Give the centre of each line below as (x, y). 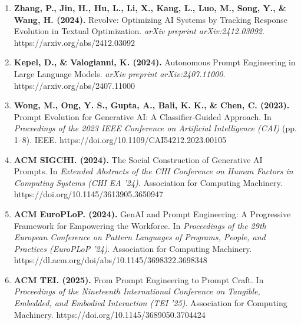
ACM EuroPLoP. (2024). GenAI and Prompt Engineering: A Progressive (152, 213)
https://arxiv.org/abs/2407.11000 (75, 85)
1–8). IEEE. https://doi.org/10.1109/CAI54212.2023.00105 (120, 139)
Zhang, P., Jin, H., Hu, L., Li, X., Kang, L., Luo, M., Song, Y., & (150, 8)
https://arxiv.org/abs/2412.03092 (75, 42)
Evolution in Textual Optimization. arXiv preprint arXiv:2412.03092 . (139, 31)
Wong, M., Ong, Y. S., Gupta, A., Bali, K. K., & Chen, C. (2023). (152, 105)
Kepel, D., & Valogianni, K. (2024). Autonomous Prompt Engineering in (155, 62)
